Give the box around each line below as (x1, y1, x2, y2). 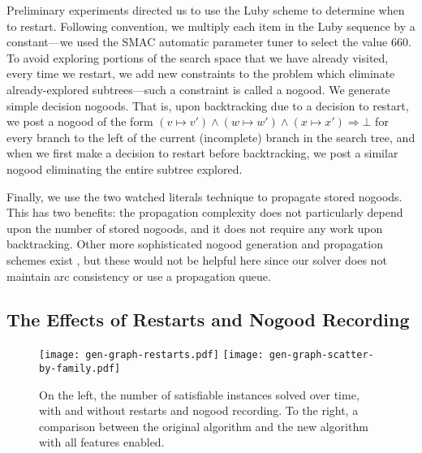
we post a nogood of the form (6, 113, 153, 130)
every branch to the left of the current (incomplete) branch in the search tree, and (6, 128, 416, 145)
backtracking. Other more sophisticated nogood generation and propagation (6, 235, 383, 252)
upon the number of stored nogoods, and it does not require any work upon (6, 219, 383, 236)
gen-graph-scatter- (269, 349, 374, 361)
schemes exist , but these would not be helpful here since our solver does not (6, 251, 387, 268)
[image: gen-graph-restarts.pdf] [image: (39, 349, 264, 361)
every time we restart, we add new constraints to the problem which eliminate (6, 65, 395, 82)
